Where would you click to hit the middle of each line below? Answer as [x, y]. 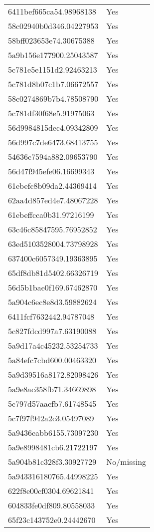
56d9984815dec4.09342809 [53, 127]
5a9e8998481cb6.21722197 [53, 447]
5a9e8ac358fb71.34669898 [52, 389]
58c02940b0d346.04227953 [53, 26]
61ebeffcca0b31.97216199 [51, 215]
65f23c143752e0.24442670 [52, 520]
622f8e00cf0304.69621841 [51, 491]
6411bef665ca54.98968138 [52, 11]
